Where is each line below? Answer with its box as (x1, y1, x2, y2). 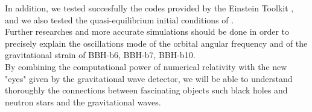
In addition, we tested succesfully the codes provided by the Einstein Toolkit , (5, 2, 294, 14)
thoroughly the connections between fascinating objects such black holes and (5, 84, 288, 96)
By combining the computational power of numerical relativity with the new (5, 60, 287, 72)
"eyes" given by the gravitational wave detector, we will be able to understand (5, 72, 293, 84)
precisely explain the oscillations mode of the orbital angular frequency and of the (5, 37, 308, 49)
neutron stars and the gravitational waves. (5, 95, 161, 108)
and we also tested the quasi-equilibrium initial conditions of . (5, 13, 234, 26)
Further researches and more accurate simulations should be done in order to (5, 25, 290, 38)
